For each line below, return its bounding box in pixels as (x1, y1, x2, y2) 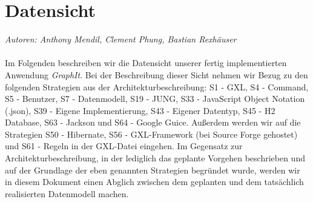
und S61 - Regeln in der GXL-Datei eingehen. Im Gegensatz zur (5, 140, 243, 152)
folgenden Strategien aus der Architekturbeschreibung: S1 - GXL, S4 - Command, (5, 80, 309, 93)
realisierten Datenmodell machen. (5, 187, 129, 200)
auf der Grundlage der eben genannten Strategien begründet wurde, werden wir (5, 163, 300, 176)
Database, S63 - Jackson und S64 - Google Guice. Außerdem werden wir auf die (5, 116, 301, 129)
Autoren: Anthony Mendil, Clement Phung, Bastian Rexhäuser (5, 33, 237, 45)
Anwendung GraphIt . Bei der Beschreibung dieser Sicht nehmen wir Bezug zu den (5, 68, 308, 81)
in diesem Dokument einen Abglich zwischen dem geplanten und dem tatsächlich (5, 175, 304, 188)
